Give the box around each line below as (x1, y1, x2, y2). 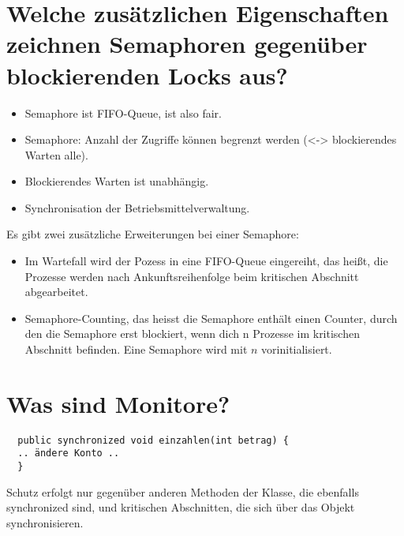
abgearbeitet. (24, 283, 88, 300)
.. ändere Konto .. (17, 448, 120, 459)
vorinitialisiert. (261, 341, 332, 358)
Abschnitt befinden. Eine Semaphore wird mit (24, 341, 248, 358)
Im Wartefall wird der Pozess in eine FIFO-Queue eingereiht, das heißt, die (24, 253, 388, 269)
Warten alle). (24, 146, 88, 163)
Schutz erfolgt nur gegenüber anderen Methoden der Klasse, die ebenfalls (6, 483, 359, 500)
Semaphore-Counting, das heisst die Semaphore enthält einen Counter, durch (24, 309, 398, 326)
